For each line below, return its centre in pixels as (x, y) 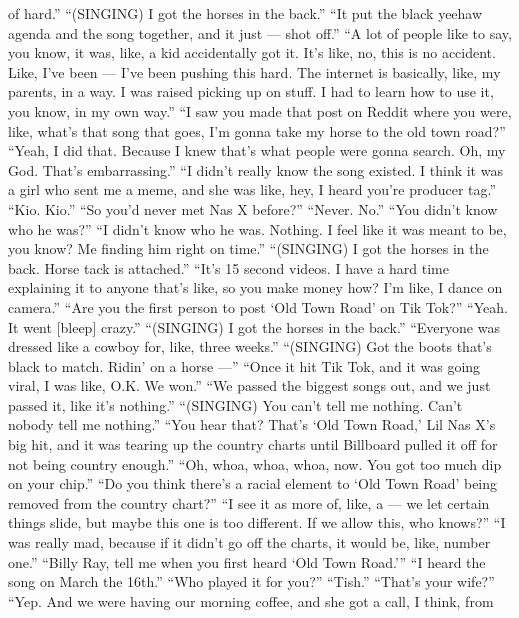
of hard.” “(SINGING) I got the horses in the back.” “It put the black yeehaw (245, 13)
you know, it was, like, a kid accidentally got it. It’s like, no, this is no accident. (252, 52)
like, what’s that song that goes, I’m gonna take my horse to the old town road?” (257, 130)
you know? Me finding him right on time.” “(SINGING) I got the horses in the (248, 248)
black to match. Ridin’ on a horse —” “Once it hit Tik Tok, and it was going (244, 365)
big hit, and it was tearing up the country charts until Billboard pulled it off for (253, 444)
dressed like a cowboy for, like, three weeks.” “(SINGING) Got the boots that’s (250, 346)
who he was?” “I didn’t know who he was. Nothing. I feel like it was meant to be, (257, 228)
